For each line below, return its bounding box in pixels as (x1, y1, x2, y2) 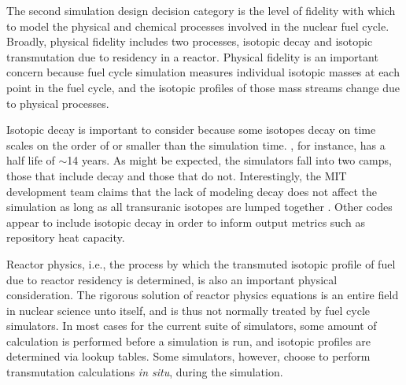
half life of (6, 152, 55, 168)
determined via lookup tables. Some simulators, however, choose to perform (6, 348, 371, 365)
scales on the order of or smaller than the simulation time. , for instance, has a (6, 136, 386, 153)
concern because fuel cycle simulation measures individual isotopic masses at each (6, 64, 400, 80)
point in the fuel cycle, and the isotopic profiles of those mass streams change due (6, 79, 400, 95)
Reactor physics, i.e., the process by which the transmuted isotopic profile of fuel (6, 255, 396, 272)
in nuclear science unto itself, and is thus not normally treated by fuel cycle (6, 302, 371, 318)
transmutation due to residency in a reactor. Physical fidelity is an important (6, 48, 378, 65)
